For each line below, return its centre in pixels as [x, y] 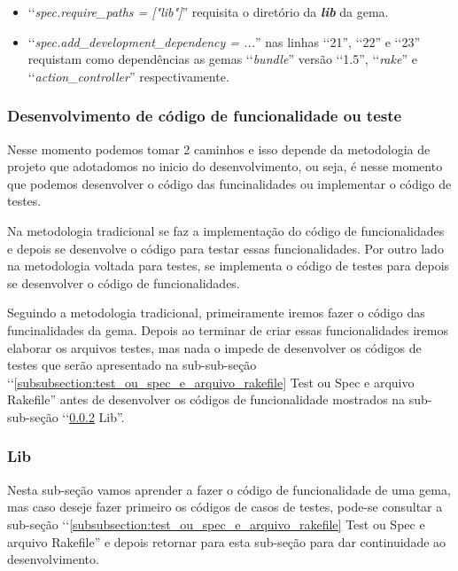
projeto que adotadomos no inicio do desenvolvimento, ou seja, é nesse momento [225, 166]
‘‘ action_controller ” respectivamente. [128, 76]
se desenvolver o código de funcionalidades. [124, 282]
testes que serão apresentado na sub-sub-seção [132, 365]
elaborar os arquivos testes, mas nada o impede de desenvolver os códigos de [214, 347]
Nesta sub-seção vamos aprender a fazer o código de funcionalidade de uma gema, [229, 489]
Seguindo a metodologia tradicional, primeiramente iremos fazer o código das [216, 313]
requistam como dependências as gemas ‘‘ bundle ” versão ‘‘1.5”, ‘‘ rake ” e [222, 59]
